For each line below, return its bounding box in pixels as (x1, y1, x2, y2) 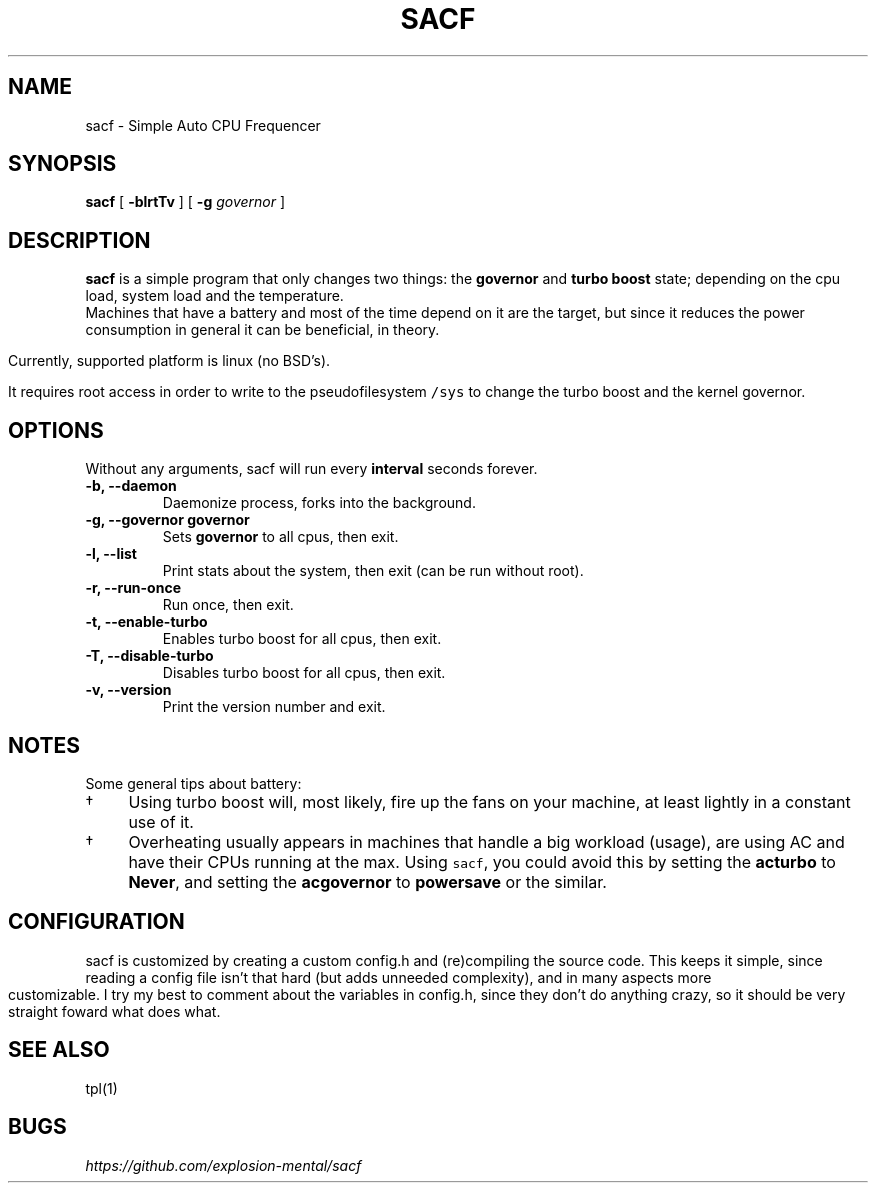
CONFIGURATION (8, 909, 185, 935)
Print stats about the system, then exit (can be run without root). (162, 562, 584, 580)
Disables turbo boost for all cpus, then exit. (162, 664, 446, 682)
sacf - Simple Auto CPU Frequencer (85, 116, 321, 134)
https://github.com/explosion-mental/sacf (85, 1156, 362, 1174)
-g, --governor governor (85, 511, 250, 529)
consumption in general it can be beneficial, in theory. (85, 321, 440, 339)
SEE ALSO (8, 1037, 110, 1063)
